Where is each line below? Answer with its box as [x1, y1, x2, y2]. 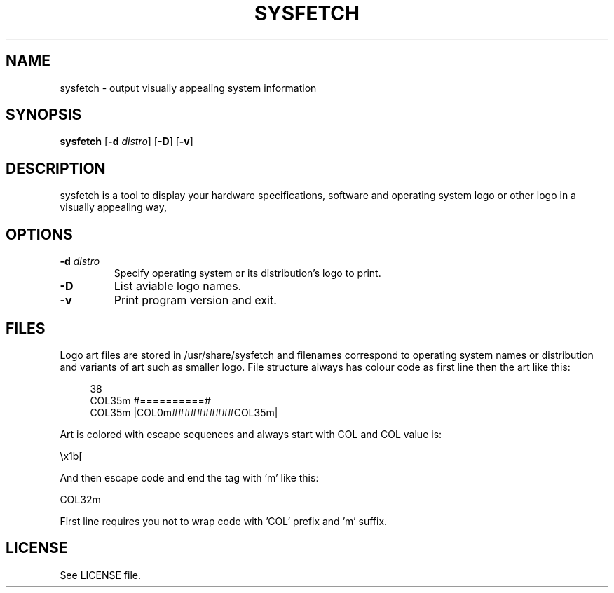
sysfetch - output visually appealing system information [60, 81, 317, 94]
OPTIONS [6, 225, 73, 243]
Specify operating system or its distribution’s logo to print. [114, 267, 381, 280]
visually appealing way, [60, 201, 167, 214]
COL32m [60, 493, 101, 505]
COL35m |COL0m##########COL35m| [90, 406, 278, 418]
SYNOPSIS [6, 106, 82, 124]
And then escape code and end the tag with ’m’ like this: [60, 471, 319, 484]
